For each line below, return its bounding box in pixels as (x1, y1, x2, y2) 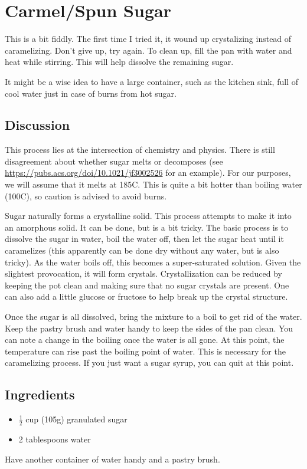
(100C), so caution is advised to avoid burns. (5, 189, 167, 202)
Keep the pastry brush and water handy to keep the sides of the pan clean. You (5, 322, 293, 334)
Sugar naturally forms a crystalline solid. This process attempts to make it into (5, 209, 292, 222)
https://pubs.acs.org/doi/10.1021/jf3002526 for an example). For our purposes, (5, 166, 291, 179)
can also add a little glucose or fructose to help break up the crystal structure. (5, 290, 288, 303)
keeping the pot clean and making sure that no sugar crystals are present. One (5, 278, 289, 291)
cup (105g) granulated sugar (25, 413, 128, 425)
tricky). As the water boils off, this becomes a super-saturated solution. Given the (5, 255, 301, 268)
